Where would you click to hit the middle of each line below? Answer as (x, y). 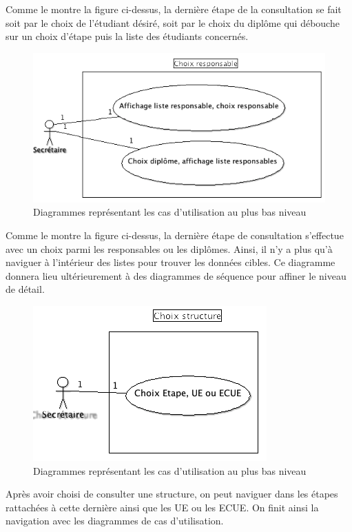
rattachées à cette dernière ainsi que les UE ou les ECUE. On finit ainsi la (162, 507)
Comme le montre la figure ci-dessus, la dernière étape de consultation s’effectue (175, 235)
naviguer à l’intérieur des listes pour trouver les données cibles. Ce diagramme (170, 262)
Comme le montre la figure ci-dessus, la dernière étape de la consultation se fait (174, 9)
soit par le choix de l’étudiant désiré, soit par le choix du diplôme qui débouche (173, 22)
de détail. (25, 289)
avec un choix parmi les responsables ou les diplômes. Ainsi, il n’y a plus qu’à (169, 248)
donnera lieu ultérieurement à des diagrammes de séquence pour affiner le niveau (176, 275)
